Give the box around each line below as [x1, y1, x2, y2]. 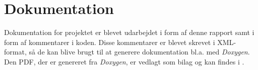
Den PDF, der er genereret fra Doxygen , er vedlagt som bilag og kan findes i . [4, 56, 244, 66]
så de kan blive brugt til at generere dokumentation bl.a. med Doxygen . [29, 46, 250, 57]
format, [4, 46, 27, 57]
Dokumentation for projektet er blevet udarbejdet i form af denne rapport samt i [4, 27, 254, 37]
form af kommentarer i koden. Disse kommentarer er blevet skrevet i [4, 36, 215, 47]
